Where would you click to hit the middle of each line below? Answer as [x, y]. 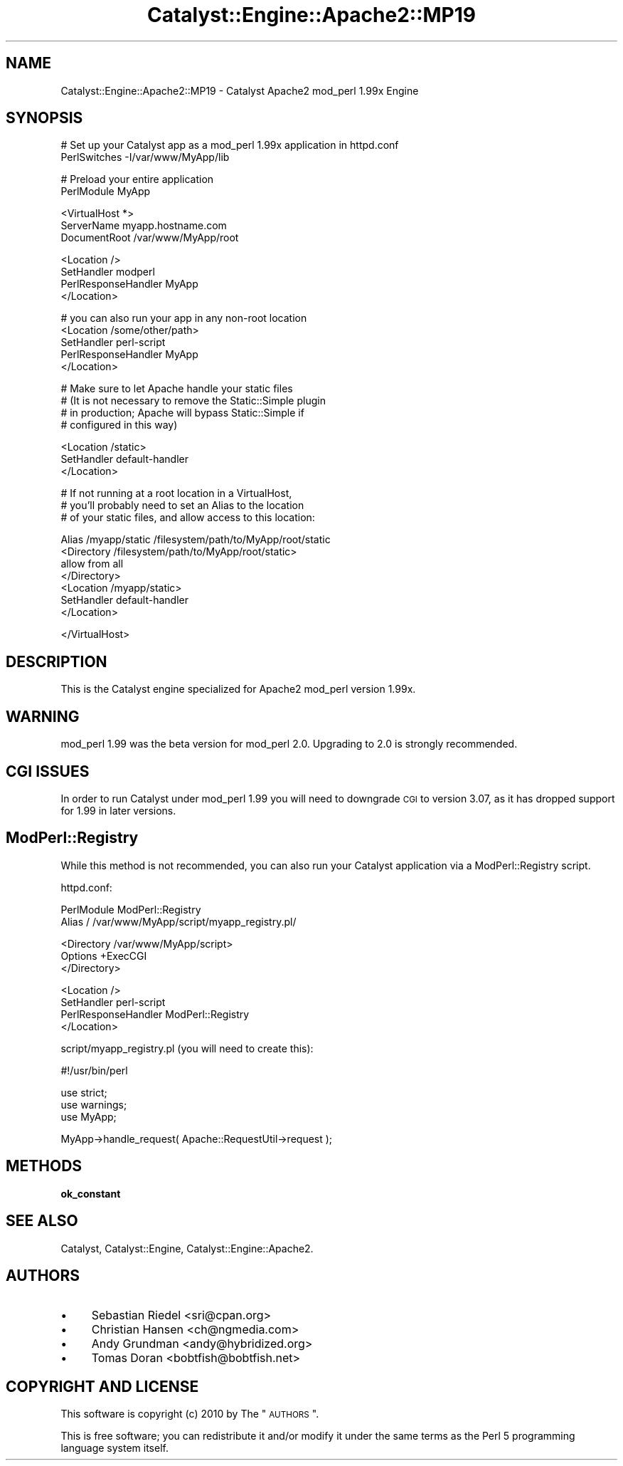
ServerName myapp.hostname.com [144, 226]
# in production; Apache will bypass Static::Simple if [182, 413]
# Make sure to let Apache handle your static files [177, 389]
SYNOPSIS [44, 118]
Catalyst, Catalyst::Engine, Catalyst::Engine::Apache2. [187, 1248]
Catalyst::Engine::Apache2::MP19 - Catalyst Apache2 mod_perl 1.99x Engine [240, 90]
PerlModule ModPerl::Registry [131, 909]
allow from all [92, 564]
